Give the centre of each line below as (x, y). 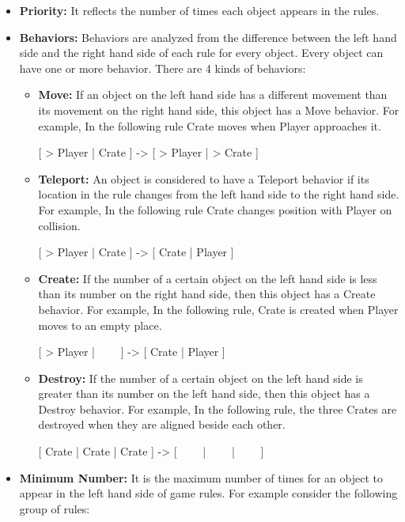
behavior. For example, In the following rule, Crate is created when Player (218, 309)
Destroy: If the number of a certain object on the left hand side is (201, 378)
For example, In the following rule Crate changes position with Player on (215, 209)
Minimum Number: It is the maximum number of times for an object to (201, 477)
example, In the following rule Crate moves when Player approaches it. (210, 125)
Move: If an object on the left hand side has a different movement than (213, 95)
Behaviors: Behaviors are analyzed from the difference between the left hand (208, 37)
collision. (59, 225)
